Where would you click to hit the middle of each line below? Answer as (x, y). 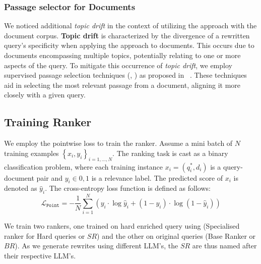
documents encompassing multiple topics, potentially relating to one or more (122, 55)
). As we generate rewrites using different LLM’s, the (96, 246)
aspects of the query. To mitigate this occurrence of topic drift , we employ (118, 65)
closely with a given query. (45, 95)
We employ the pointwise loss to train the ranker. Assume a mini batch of (118, 143)
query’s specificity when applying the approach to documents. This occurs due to (129, 45)
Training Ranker (48, 122)
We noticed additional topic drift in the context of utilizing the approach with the (130, 25)
